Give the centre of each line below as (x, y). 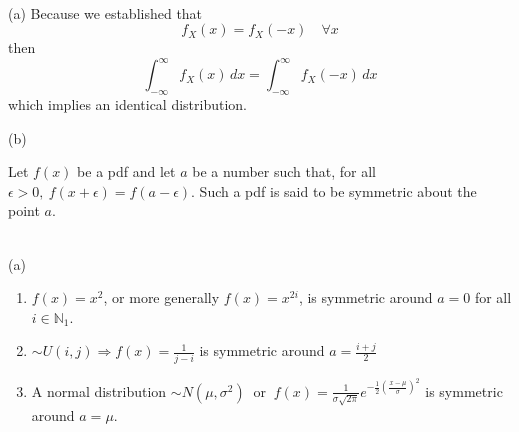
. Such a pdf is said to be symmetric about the (334, 190)
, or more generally (161, 297)
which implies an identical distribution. (128, 104)
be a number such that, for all (284, 171)
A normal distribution (99, 390)
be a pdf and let (126, 171)
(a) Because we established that (105, 12)
